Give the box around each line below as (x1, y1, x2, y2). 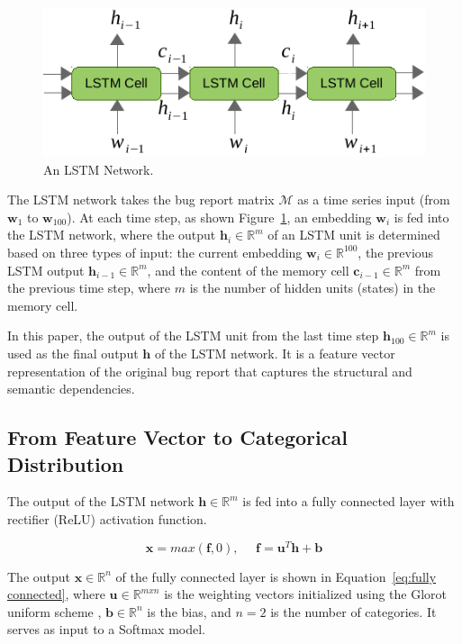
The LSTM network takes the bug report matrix (7, 190, 275, 209)
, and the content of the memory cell (147, 260, 349, 279)
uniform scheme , (7, 602, 102, 621)
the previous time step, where (7, 278, 171, 297)
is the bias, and (147, 602, 231, 621)
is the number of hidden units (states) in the (189, 278, 436, 297)
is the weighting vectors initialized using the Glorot (164, 585, 447, 603)
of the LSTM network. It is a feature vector (154, 343, 395, 362)
